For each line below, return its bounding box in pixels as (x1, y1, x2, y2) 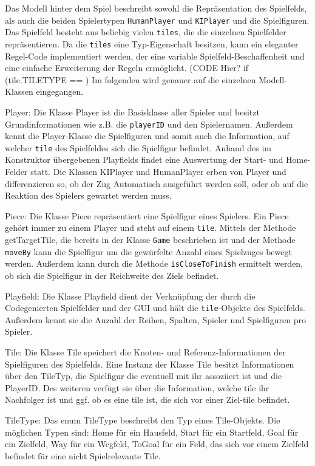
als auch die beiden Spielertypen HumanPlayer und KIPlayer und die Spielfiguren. (5, 13, 310, 26)
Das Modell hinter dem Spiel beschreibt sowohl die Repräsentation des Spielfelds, (5, 2, 307, 14)
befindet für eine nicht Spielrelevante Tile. (5, 449, 161, 462)
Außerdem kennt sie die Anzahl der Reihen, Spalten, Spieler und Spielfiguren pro (5, 313, 306, 326)
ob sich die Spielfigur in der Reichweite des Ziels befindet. (5, 269, 219, 282)
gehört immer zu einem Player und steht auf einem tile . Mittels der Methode (5, 221, 296, 234)
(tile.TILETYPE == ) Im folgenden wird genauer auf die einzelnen (5, 73, 256, 86)
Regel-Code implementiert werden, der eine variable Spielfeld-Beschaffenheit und (5, 49, 305, 62)
